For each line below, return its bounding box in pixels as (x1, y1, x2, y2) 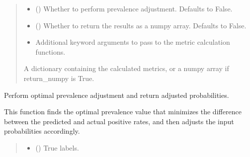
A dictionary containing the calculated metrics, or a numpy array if (23, 63, 229, 74)
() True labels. (35, 142, 79, 153)
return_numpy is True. (23, 73, 94, 83)
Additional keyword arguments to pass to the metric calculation (35, 37, 230, 47)
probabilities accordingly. (4, 126, 80, 136)
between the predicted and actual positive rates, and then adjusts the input (4, 116, 234, 126)
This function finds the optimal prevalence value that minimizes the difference (4, 106, 242, 117)
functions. (35, 46, 66, 57)
